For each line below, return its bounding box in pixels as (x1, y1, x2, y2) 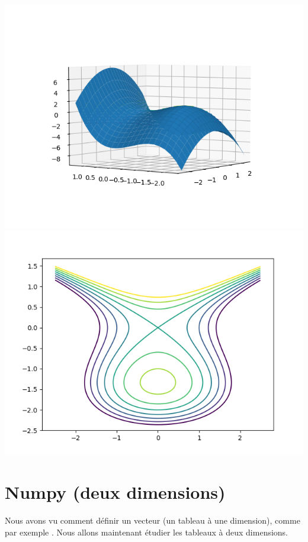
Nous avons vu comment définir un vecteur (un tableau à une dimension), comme (5, 514, 300, 527)
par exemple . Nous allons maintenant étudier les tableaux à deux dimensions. (5, 525, 288, 538)
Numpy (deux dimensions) (5, 480, 226, 504)
